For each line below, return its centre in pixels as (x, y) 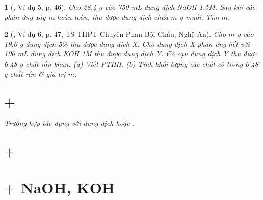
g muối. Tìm (199, 17)
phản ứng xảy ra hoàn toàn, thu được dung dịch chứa (86, 17)
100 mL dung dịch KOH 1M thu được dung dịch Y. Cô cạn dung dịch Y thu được (131, 54)
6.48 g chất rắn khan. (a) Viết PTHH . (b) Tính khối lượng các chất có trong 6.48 (131, 63)
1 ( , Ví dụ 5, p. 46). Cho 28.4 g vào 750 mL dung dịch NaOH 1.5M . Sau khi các (130, 7)
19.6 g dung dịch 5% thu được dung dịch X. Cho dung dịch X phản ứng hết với (127, 44)
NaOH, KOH (68, 188)
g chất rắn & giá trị (35, 74)
